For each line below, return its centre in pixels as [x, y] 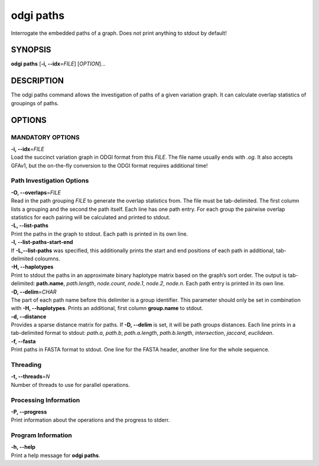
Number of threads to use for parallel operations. [70, 384]
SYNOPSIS [31, 50]
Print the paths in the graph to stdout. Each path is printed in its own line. [100, 234]
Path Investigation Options [50, 181]
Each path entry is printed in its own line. [235, 283]
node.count [111, 283]
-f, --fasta [23, 341]
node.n [174, 283]
